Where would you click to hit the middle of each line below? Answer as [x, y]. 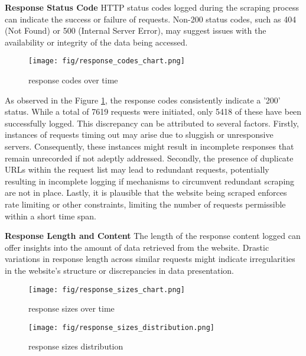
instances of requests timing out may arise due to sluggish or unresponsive [139, 135]
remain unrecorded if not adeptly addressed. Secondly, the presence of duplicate [149, 158]
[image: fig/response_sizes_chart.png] [107, 289]
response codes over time [73, 80]
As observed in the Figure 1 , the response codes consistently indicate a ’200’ [143, 100]
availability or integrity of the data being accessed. [96, 42]
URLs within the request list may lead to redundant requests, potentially [137, 169]
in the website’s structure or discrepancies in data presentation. [119, 270]
